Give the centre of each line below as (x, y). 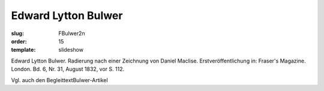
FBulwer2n (72, 33)
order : (19, 41)
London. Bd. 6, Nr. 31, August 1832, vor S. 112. (68, 69)
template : (23, 50)
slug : (17, 33)
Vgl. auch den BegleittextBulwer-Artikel (59, 80)
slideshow (71, 50)
